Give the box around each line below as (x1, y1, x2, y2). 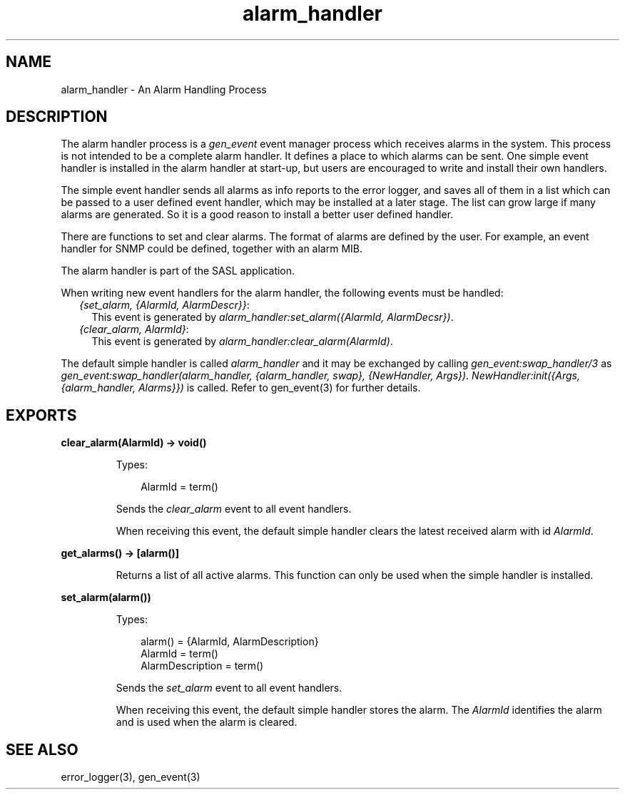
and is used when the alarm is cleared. (116, 716, 298, 729)
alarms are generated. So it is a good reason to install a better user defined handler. (61, 208, 454, 221)
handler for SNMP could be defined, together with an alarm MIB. (61, 242, 363, 255)
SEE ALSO (6, 740, 78, 759)
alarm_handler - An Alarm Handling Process (61, 83, 267, 96)
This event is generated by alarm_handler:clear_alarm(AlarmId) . (91, 335, 393, 348)
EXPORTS (6, 406, 77, 424)
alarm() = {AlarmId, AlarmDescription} (141, 635, 319, 648)
